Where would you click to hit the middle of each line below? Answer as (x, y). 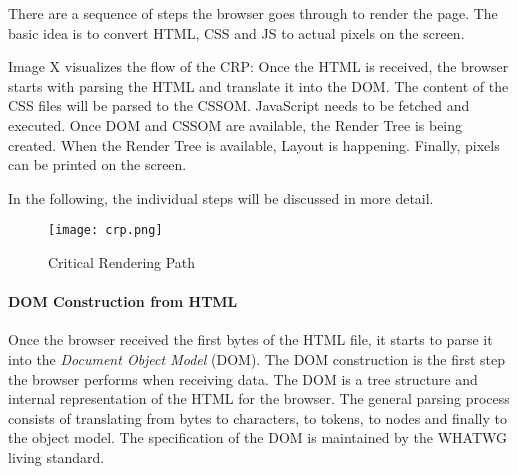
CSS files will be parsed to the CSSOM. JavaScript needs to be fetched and (239, 105)
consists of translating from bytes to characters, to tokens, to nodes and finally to (257, 417)
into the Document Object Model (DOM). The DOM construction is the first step (257, 358)
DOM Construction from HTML (123, 301)
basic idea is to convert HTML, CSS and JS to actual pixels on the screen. (236, 32)
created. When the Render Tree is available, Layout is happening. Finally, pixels (254, 144)
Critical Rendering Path (122, 262)
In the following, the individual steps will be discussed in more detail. (221, 197)
